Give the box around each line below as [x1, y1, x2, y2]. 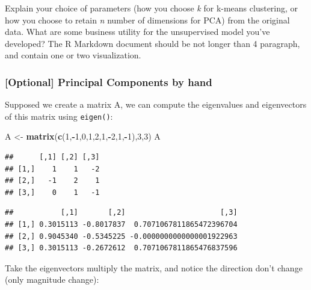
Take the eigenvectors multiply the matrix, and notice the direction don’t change [5, 261, 303, 274]
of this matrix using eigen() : [5, 110, 113, 122]
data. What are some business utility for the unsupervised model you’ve [5, 25, 270, 38]
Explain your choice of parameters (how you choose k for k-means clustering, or [5, 2, 298, 14]
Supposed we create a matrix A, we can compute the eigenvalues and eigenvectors [5, 98, 307, 111]
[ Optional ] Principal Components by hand [5, 74, 212, 89]
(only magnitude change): [5, 273, 99, 286]
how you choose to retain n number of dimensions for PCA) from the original [5, 13, 290, 26]
